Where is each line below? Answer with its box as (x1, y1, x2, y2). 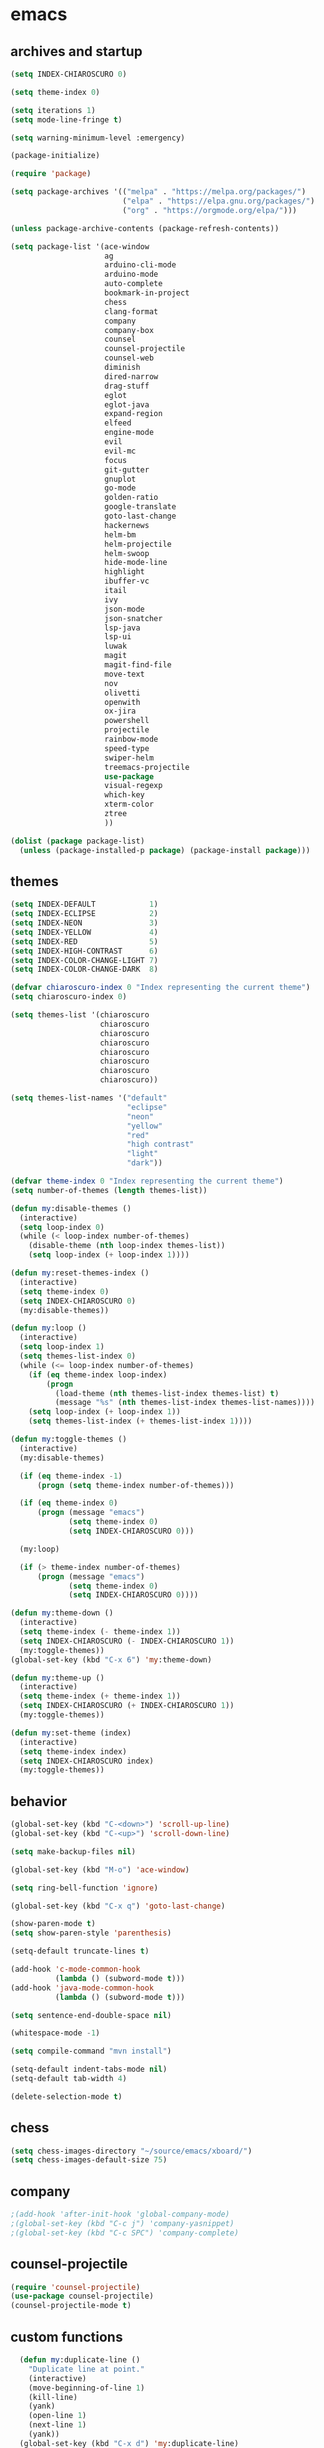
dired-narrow (104, 371, 159, 382)
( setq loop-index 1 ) (19, 1342, 105, 1352)
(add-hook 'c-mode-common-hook (10, 1964, 141, 1974)
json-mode (104, 604, 145, 614)
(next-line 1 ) (28, 2420, 87, 2430)
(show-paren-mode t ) (10, 1919, 97, 1929)
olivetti (104, 688, 141, 698)
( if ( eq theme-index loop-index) (28, 1369, 168, 1380)
